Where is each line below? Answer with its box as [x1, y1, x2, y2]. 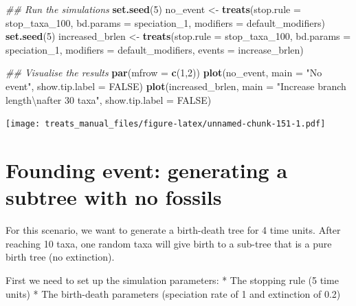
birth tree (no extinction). [5, 250, 115, 264]
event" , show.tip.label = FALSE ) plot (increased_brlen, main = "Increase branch [5, 78, 346, 93]
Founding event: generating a [5, 156, 288, 184]
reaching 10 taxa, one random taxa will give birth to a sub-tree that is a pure [5, 236, 332, 250]
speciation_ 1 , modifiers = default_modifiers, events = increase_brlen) [5, 42, 304, 56]
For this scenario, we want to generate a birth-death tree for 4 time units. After [5, 223, 341, 237]
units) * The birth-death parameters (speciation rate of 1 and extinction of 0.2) [5, 286, 341, 300]
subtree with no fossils [5, 183, 222, 211]
